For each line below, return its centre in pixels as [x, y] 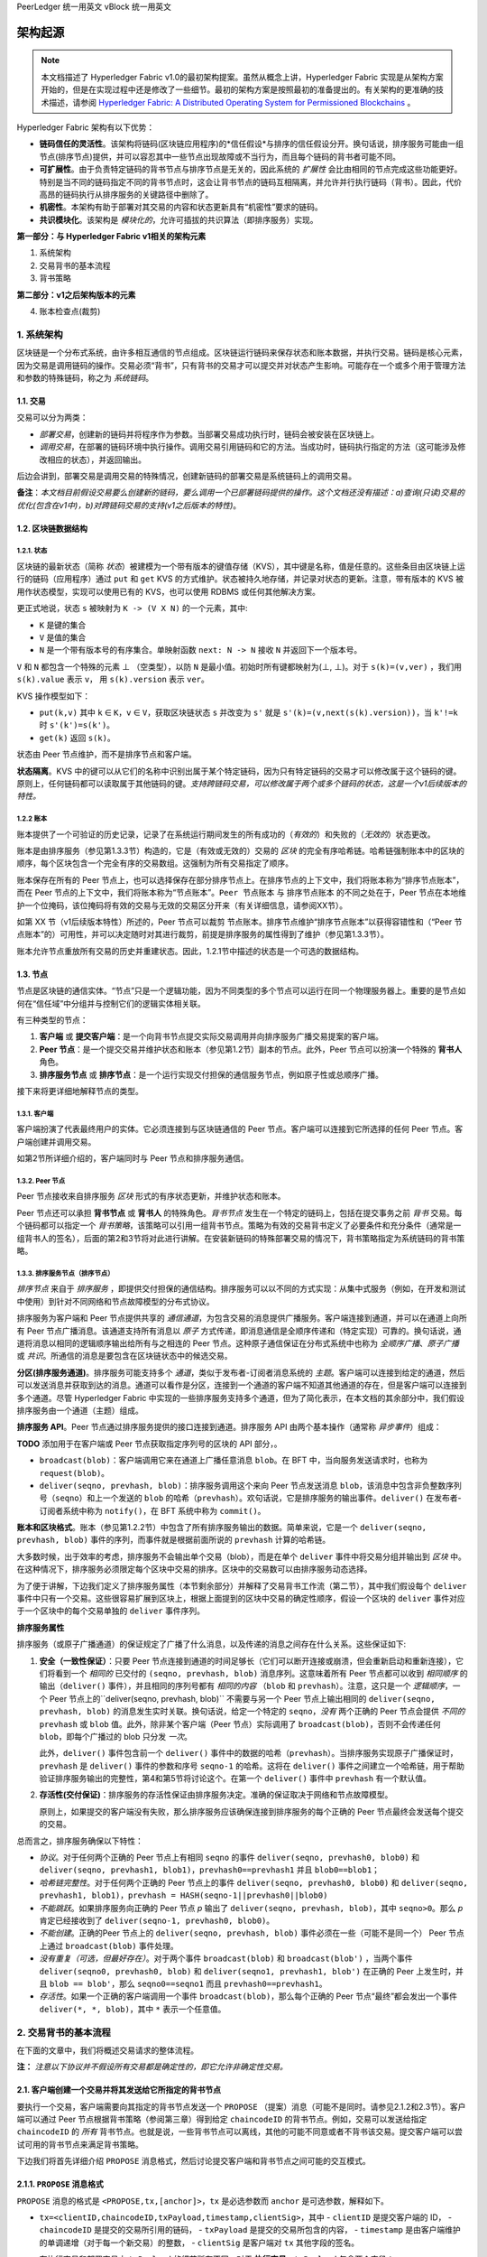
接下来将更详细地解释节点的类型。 [80, 1091]
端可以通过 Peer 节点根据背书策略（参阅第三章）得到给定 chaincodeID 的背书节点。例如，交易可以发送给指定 [222, 2119]
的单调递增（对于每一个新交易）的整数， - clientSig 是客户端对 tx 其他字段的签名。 [199, 2243]
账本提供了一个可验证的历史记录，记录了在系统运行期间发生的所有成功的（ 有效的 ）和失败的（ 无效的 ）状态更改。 [226, 834]
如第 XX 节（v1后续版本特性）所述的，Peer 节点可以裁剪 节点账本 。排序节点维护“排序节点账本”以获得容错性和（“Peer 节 [239, 922]
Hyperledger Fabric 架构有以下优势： [86, 127]
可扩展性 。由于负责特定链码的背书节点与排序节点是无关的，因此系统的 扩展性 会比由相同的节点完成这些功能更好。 [251, 169]
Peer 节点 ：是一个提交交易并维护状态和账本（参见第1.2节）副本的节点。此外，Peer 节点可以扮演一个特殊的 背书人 [251, 1049]
